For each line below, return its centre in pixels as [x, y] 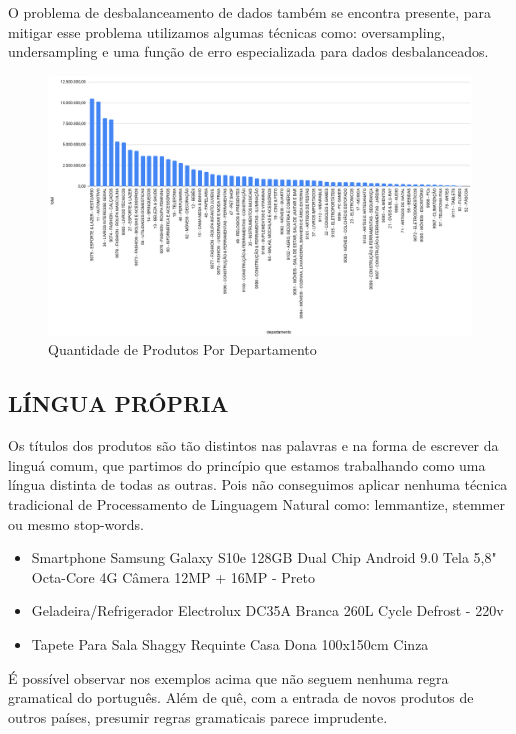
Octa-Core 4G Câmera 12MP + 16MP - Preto [173, 576]
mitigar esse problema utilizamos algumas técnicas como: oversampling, [227, 31]
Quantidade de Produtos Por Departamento [182, 349]
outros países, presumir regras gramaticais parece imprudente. [198, 716]
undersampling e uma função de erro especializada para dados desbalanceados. [248, 51]
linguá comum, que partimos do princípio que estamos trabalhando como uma [247, 464]
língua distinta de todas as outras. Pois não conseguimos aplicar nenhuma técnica [258, 484]
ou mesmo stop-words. [76, 523]
